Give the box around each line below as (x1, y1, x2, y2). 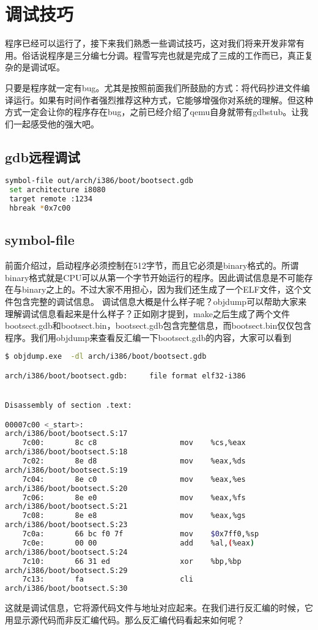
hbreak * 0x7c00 (9, 204, 71, 213)
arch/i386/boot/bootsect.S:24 (5, 547, 128, 557)
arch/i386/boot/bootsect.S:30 (5, 584, 128, 593)
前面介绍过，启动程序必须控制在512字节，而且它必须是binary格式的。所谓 (5, 259, 299, 272)
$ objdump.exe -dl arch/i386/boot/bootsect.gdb (5, 352, 207, 361)
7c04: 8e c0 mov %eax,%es (22, 474, 246, 484)
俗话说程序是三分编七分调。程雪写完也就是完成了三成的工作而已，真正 (21, 48, 305, 61)
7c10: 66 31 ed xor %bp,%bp (22, 557, 242, 566)
